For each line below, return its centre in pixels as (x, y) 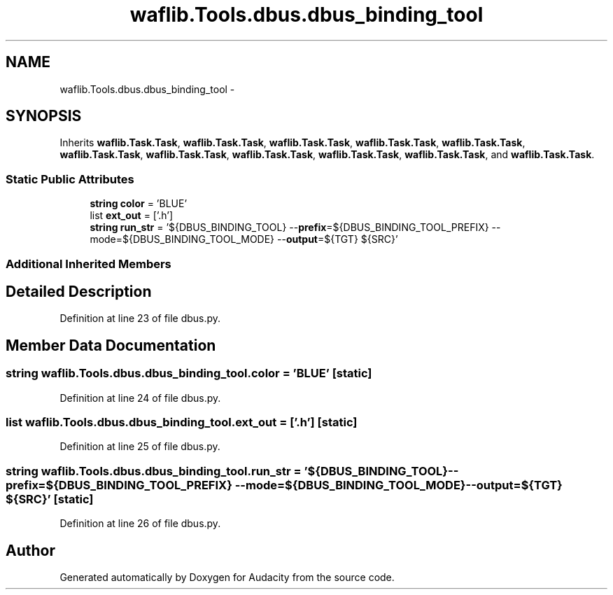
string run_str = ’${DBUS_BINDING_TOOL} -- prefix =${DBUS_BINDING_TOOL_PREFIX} (289, 227)
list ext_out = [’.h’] (132, 216)
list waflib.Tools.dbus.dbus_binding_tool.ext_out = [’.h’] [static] (182, 422)
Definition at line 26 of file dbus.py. (140, 524)
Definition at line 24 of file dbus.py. (140, 398)
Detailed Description (79, 291)
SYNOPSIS (44, 116)
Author (30, 550)
